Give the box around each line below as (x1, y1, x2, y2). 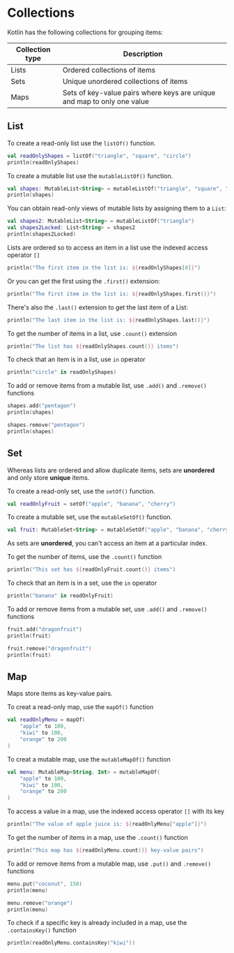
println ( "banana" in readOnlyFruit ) (7, 592, 114, 599)
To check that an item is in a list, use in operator (7, 355, 146, 364)
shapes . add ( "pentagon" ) (7, 402, 77, 409)
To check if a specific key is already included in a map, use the (7, 919, 187, 927)
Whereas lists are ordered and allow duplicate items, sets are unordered (7, 466, 215, 474)
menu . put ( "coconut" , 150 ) (7, 880, 82, 887)
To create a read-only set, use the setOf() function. (7, 487, 155, 495)
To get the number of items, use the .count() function (7, 553, 162, 561)
